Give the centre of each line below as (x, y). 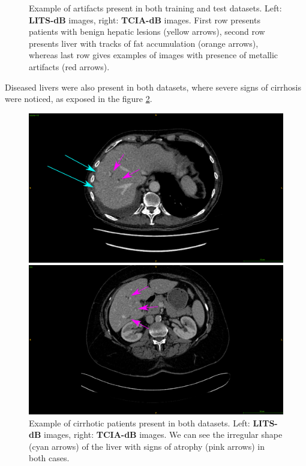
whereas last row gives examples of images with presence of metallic (154, 55)
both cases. (49, 458)
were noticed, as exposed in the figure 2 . (79, 99)
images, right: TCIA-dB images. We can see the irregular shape (163, 435)
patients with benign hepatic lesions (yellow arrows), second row (147, 31)
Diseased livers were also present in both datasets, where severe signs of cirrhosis (153, 87)
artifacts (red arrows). (69, 66)
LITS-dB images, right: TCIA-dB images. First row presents (145, 19)
